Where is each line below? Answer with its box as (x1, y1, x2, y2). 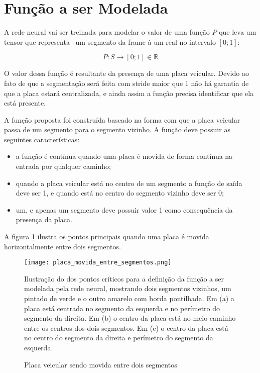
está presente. (4, 98, 46, 108)
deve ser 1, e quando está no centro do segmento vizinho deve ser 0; (16, 188, 224, 198)
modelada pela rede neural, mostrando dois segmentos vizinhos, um (24, 283, 231, 294)
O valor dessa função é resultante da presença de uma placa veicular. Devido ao (4, 68, 249, 78)
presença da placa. (16, 214, 72, 225)
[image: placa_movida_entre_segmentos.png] (24, 259, 172, 266)
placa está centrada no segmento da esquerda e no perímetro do (24, 303, 220, 313)
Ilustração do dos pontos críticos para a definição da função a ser (24, 273, 224, 284)
